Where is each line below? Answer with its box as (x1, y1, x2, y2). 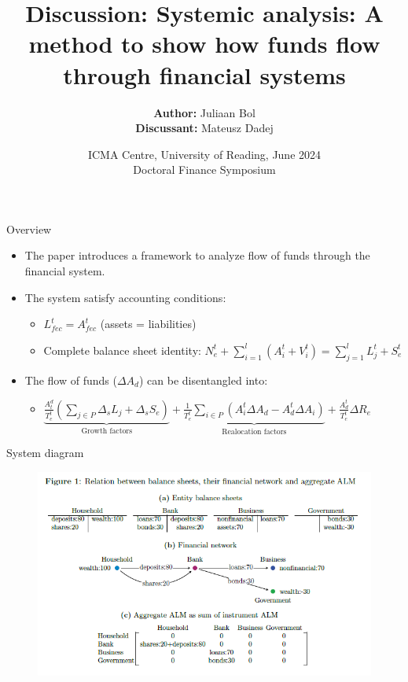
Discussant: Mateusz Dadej (135, 120, 274, 136)
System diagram (6, 444, 84, 461)
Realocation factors (222, 427, 287, 436)
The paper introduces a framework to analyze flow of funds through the (24, 247, 370, 264)
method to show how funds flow (28, 28, 380, 60)
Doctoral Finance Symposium (133, 161, 276, 178)
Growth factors (81, 426, 133, 435)
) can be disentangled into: (139, 371, 268, 388)
